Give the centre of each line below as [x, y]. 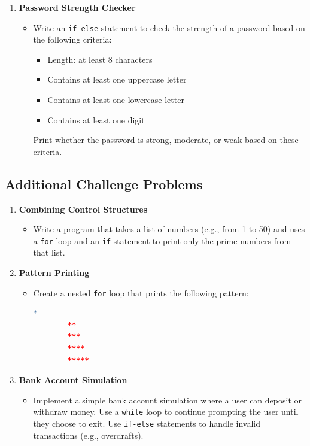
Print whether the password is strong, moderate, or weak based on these [166, 140]
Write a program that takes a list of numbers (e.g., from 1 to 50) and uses [169, 229]
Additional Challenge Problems [104, 183]
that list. [49, 252]
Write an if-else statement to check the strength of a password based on [169, 27]
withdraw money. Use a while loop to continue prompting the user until [166, 412]
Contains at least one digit [96, 119]
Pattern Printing [54, 273]
